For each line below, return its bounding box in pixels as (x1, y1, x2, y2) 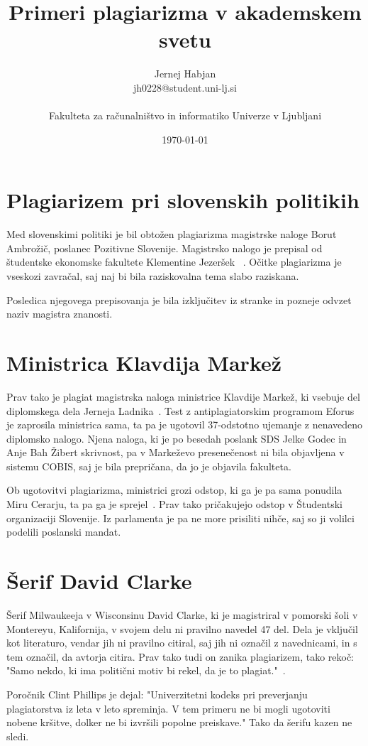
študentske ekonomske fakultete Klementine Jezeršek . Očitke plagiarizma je (6, 254, 342, 269)
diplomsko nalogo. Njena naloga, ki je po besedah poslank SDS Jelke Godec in (6, 431, 347, 445)
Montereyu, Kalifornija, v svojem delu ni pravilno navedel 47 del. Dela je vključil (6, 621, 358, 636)
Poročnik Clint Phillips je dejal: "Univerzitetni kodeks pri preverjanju (6, 686, 308, 701)
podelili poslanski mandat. (6, 524, 121, 539)
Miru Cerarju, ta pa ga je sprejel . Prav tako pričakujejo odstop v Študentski (6, 497, 342, 512)
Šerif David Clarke (6, 566, 192, 595)
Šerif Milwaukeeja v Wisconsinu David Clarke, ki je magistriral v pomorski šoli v (6, 607, 358, 622)
